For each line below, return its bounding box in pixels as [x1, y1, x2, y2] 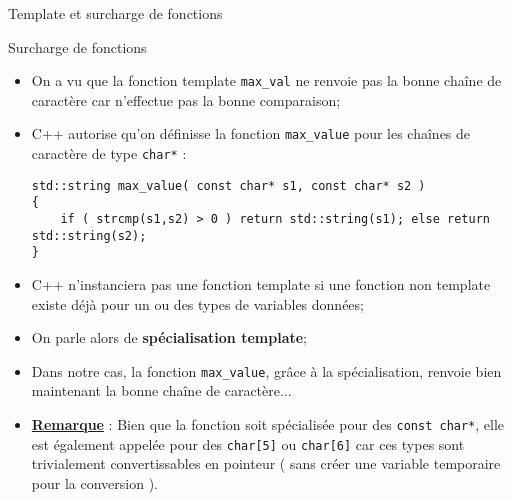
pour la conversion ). [31, 472, 158, 493]
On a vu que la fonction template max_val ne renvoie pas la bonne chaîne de [31, 70, 502, 91]
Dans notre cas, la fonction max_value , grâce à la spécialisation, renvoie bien [31, 360, 502, 381]
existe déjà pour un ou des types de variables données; [31, 293, 364, 314]
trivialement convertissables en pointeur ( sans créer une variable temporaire [31, 453, 501, 474]
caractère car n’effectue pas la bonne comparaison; [31, 89, 341, 110]
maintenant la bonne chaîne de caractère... [31, 380, 292, 401]
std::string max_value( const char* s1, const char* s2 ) [31, 178, 426, 193]
